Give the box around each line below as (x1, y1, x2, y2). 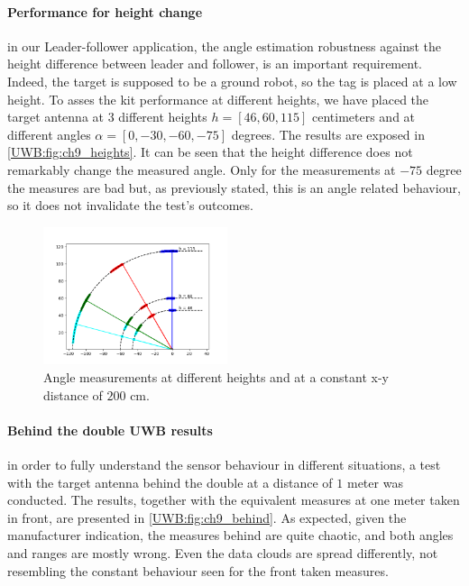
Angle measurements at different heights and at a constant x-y (43, 367, 390, 386)
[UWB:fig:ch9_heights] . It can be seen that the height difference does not (7, 142, 413, 161)
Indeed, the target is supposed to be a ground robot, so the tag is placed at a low (7, 71, 457, 90)
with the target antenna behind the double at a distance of (7, 472, 333, 491)
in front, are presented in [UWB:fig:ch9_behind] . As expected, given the (7, 508, 407, 526)
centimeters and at (312, 107, 416, 126)
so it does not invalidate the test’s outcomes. (7, 196, 253, 215)
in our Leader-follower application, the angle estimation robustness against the (7, 36, 442, 55)
